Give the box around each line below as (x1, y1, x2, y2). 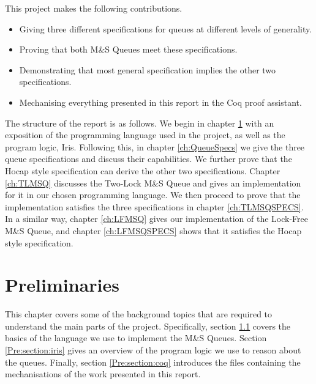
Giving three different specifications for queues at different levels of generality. (19, 22, 312, 35)
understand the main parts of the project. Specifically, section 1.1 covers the (5, 319, 291, 332)
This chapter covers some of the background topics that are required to (5, 308, 273, 320)
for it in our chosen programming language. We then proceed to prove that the (5, 188, 301, 201)
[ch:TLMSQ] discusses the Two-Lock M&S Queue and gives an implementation (5, 176, 301, 189)
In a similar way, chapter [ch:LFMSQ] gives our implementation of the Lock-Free (5, 212, 308, 225)
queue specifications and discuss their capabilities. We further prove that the (5, 152, 292, 165)
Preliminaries (5, 272, 119, 297)
